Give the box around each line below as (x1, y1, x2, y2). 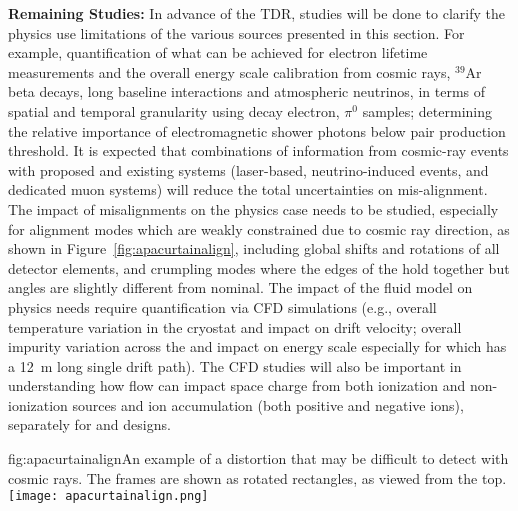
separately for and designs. (8, 414, 171, 435)
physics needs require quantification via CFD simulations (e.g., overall (8, 296, 437, 317)
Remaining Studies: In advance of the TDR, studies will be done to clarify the (8, 3, 505, 23)
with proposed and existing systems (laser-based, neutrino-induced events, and (8, 159, 489, 180)
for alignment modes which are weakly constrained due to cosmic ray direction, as (8, 218, 510, 239)
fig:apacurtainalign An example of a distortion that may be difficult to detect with (8, 448, 509, 469)
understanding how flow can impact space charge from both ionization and (8, 375, 466, 396)
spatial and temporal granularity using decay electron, (8, 100, 340, 121)
